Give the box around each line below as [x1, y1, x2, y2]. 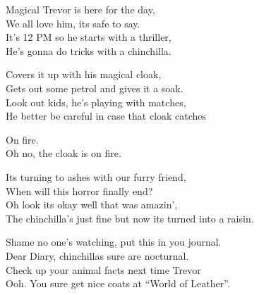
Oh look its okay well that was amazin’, [6, 197, 178, 212]
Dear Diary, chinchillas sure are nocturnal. [6, 248, 189, 263]
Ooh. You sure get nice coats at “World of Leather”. [6, 276, 230, 291]
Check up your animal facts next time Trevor [6, 262, 201, 277]
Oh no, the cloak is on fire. [6, 146, 121, 161]
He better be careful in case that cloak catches [6, 108, 207, 123]
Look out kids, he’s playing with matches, [6, 94, 186, 109]
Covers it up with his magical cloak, [6, 67, 162, 82]
